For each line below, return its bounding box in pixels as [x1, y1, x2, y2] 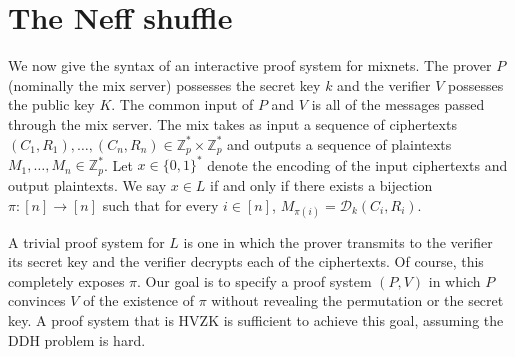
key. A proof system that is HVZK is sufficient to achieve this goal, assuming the [8, 310, 504, 331]
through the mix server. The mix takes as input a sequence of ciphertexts [8, 113, 457, 134]
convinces [8, 290, 66, 311]
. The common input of [111, 94, 254, 115]
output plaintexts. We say [8, 174, 167, 195]
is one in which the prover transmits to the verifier [183, 231, 493, 252]
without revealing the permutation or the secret [211, 290, 504, 311]
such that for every [102, 194, 219, 215]
